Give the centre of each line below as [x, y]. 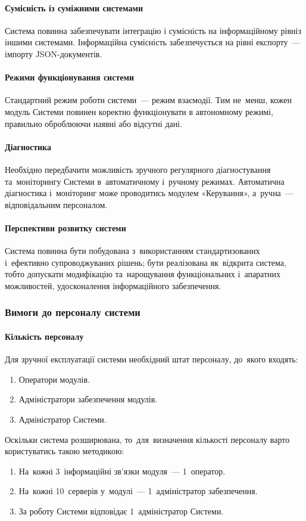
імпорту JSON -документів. [54, 53]
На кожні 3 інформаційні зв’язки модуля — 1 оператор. [122, 471]
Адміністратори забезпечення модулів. [88, 399]
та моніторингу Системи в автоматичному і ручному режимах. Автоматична [145, 181]
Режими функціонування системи [70, 77]
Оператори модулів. [54, 379]
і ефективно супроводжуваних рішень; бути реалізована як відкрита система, [146, 262]
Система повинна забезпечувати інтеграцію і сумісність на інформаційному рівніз [153, 30]
